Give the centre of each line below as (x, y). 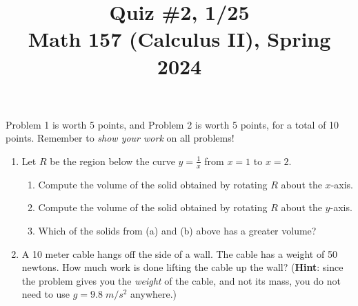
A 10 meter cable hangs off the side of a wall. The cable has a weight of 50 (179, 253)
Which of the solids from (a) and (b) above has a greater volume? (177, 230)
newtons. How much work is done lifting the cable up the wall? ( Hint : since (182, 267)
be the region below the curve (112, 161)
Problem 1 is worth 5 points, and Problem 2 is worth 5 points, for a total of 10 (172, 124)
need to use (46, 294)
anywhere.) (154, 294)
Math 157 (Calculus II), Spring (179, 39)
